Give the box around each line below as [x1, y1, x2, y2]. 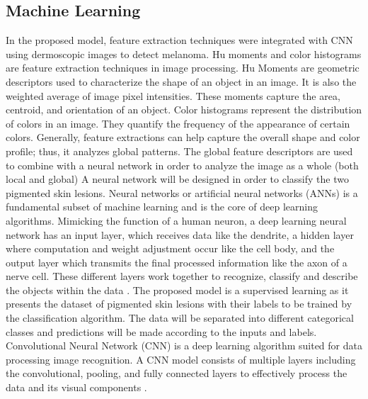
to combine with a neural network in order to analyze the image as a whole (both [6, 157, 359, 172]
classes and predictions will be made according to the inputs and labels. [6, 324, 317, 339]
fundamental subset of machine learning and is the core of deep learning [6, 199, 318, 214]
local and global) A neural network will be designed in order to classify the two [6, 172, 349, 186]
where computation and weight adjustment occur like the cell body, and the [6, 241, 335, 256]
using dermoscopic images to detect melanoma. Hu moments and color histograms [6, 46, 362, 61]
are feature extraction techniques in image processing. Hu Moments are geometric [6, 60, 360, 75]
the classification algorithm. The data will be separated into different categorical [6, 310, 354, 325]
